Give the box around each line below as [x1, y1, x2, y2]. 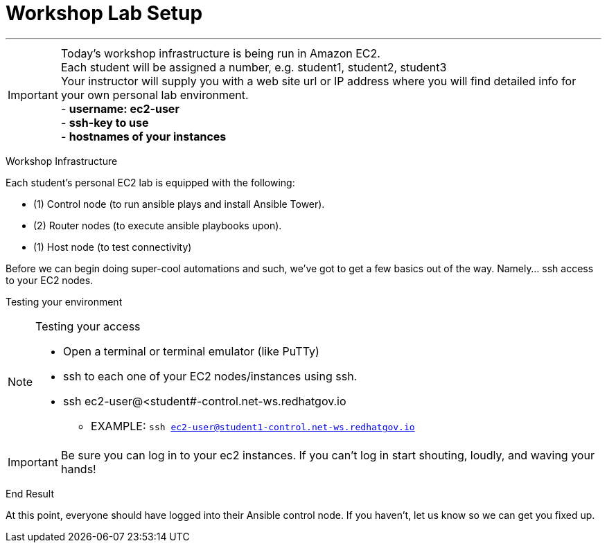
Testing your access [35, 319, 141, 333]
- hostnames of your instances [60, 129, 227, 143]
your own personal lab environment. [60, 87, 249, 102]
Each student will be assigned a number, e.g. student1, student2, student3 [60, 60, 447, 74]
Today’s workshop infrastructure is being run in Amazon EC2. [60, 46, 380, 60]
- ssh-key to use [60, 115, 149, 130]
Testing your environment [6, 295, 123, 308]
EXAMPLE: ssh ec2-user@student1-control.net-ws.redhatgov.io [91, 418, 415, 433]
